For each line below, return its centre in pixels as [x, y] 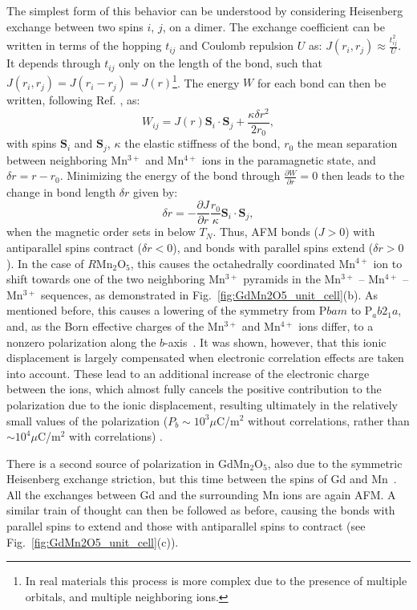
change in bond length [61, 191]
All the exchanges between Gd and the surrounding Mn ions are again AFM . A [201, 494]
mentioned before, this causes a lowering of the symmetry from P [167, 310]
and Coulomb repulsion [237, 45]
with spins [32, 143]
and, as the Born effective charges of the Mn [115, 325]
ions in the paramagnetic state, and [289, 159]
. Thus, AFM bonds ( [265, 232]
